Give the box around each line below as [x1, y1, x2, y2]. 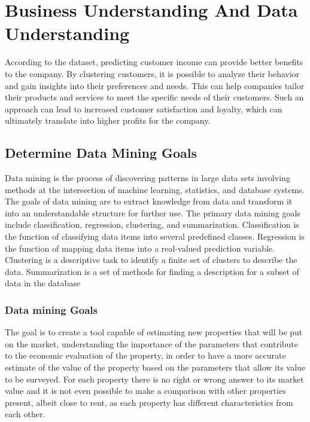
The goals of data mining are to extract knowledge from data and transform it [5, 195, 293, 207]
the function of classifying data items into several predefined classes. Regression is [5, 230, 305, 243]
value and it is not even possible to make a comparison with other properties [5, 384, 286, 397]
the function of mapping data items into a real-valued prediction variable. [5, 241, 275, 254]
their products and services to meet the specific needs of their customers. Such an [5, 91, 304, 103]
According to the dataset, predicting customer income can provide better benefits [5, 56, 303, 68]
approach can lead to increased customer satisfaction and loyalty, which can [5, 102, 282, 115]
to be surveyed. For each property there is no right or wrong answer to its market [5, 372, 304, 385]
